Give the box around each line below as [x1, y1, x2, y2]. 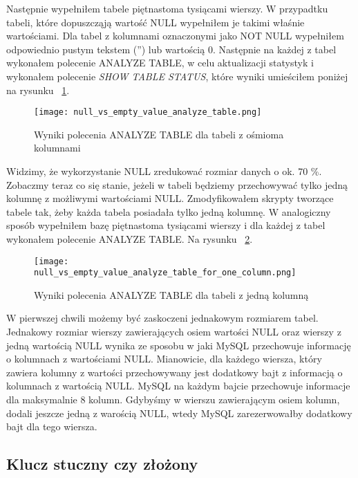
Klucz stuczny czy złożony [6, 453, 198, 475]
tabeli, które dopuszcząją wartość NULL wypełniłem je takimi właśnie [6, 15, 305, 29]
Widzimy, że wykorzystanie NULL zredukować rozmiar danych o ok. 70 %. [6, 164, 322, 178]
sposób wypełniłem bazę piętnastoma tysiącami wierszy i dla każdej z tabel [6, 218, 326, 232]
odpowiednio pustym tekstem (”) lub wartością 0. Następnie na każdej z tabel [6, 42, 337, 56]
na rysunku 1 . [6, 82, 70, 97]
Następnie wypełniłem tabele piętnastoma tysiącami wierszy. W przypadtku [6, 1, 328, 15]
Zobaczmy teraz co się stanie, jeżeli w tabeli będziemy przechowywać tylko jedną [6, 177, 348, 192]
